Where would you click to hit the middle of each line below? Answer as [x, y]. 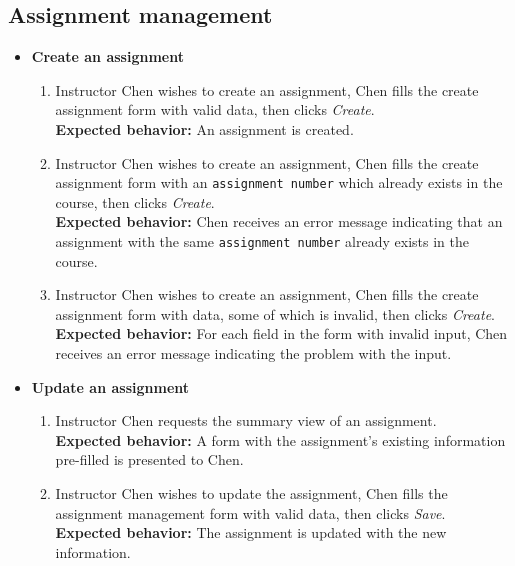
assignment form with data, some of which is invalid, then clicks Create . [275, 313]
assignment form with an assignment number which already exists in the [279, 182]
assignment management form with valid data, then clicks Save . [250, 512]
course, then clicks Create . [135, 201]
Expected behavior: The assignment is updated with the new [251, 532]
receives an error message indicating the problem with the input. [253, 353]
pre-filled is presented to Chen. [149, 459]
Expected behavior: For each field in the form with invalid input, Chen [281, 333]
